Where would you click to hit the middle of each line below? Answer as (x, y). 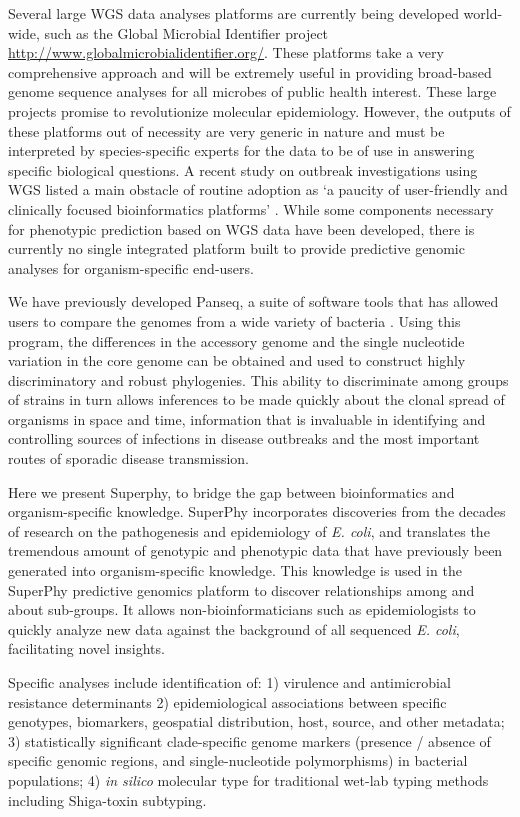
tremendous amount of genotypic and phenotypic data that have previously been (255, 550)
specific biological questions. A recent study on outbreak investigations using (243, 169)
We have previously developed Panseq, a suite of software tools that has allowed (253, 301)
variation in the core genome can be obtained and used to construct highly (237, 360)
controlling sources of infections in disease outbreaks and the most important (244, 438)
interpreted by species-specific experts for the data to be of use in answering (241, 150)
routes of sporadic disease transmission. (128, 458)
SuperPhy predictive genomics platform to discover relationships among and (241, 589)
